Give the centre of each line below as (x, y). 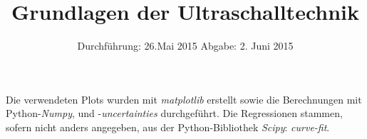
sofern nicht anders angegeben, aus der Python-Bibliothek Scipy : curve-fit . (168, 127)
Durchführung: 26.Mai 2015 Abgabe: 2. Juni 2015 (185, 46)
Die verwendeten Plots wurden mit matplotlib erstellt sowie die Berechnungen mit (184, 99)
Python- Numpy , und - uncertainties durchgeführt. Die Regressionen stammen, (174, 113)
